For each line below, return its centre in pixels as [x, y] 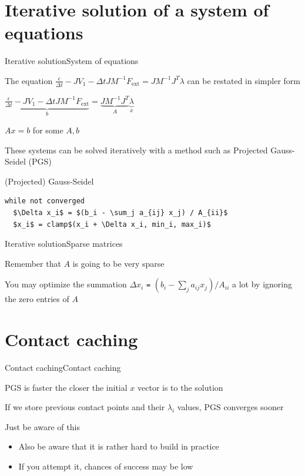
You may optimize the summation [66, 284]
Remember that [33, 263]
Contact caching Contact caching [63, 368]
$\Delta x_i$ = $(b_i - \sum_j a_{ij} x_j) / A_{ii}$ [120, 212]
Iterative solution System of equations [72, 61]
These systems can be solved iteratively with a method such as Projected [136, 150]
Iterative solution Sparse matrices [64, 244]
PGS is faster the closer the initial [66, 387]
